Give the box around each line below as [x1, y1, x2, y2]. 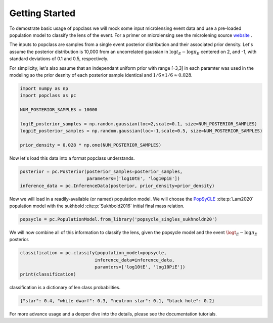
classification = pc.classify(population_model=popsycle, [20, 250, 167, 256]
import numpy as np [20, 85, 68, 91]
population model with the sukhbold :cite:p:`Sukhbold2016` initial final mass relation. [9, 203, 185, 209]
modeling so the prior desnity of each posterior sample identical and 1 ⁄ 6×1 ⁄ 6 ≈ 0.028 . [9, 72, 193, 78]
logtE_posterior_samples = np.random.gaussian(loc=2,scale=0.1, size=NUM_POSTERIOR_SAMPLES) [20, 121, 257, 126]
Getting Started [9, 8, 76, 19]
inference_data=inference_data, [94, 257, 175, 263]
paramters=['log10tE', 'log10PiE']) [94, 264, 186, 270]
